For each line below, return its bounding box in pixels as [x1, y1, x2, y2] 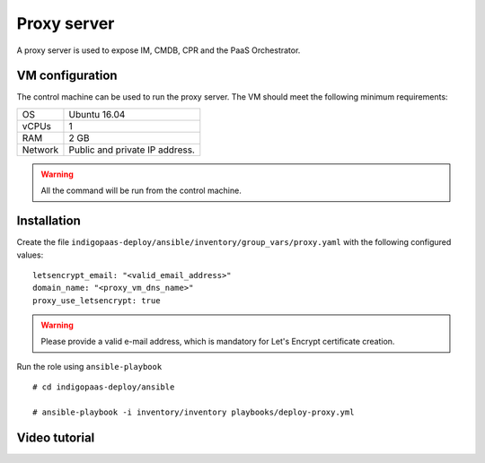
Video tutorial [16, 430, 95, 445]
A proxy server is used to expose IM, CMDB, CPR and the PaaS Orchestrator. [16, 45, 301, 56]
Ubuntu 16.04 [68, 108, 126, 120]
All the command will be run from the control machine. [40, 185, 242, 197]
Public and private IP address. [68, 144, 195, 156]
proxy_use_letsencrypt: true [32, 295, 161, 305]
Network [22, 144, 59, 156]
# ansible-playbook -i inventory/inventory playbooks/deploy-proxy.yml [32, 407, 355, 417]
